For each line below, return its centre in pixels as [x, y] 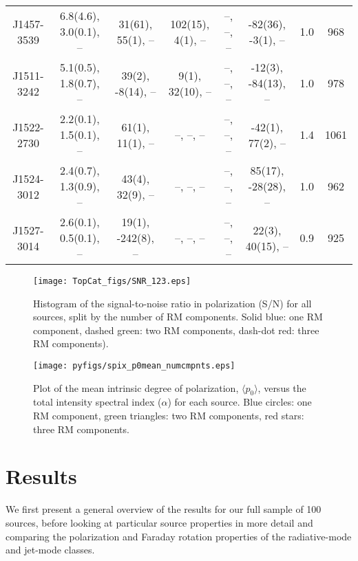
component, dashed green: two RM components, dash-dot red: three [176, 330]
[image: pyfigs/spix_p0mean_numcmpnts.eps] [134, 366]
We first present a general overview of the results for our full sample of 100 [164, 509]
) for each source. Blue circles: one [240, 402]
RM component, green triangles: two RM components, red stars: [169, 416]
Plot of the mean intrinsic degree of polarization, [136, 387]
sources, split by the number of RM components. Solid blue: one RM [178, 317]
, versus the [282, 387]
